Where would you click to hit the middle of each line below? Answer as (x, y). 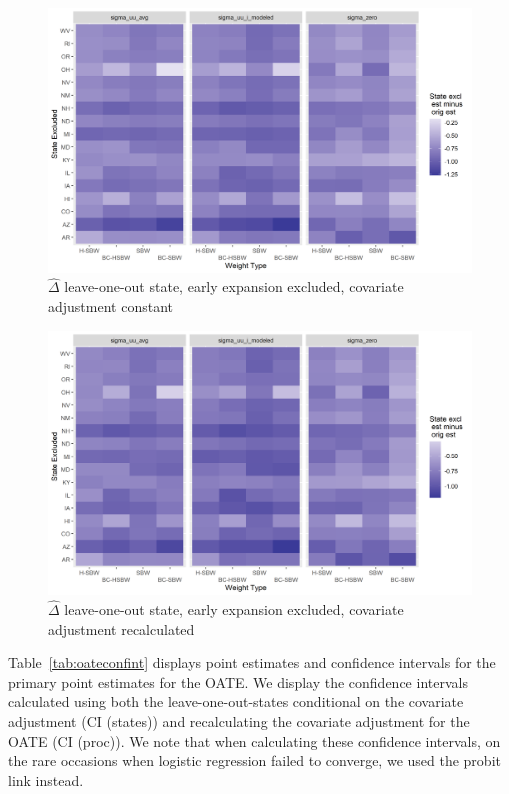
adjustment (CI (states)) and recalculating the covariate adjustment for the (239, 720)
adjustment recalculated (121, 628)
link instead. (46, 779)
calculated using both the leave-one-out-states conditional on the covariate (236, 701)
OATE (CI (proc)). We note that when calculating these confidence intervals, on (254, 740)
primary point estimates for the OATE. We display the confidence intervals (238, 681)
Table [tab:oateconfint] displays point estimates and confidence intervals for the (252, 662)
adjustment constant (110, 305)
